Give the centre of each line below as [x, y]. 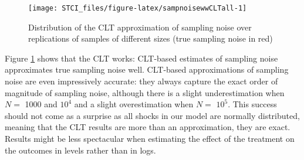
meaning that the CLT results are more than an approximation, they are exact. [148, 127]
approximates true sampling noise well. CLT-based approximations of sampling [147, 69]
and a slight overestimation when [134, 104]
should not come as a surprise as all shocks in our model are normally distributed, [152, 115]
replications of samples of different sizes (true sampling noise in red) [151, 38]
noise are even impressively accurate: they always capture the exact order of [141, 81]
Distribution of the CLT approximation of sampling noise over [140, 27]
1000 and [41, 104]
